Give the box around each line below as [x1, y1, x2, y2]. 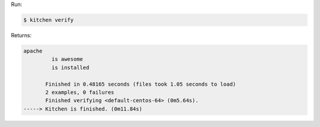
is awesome [51, 56, 83, 63]
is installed [51, 64, 89, 71]
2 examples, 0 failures [45, 89, 115, 96]
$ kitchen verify [23, 17, 74, 23]
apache [23, 47, 43, 54]
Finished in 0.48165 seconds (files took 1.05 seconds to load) [45, 80, 236, 87]
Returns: [11, 31, 32, 38]
